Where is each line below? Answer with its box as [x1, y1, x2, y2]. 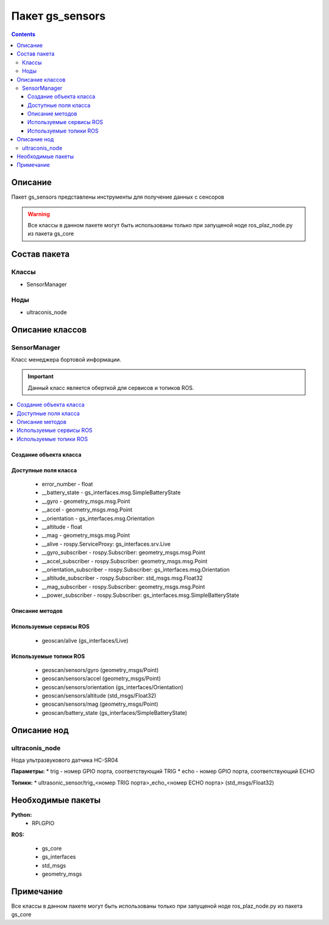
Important [27, 373, 54, 380]
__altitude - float [41, 523, 82, 531]
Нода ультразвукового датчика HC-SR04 [11, 756, 118, 764]
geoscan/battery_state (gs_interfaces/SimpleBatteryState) [41, 709, 188, 716]
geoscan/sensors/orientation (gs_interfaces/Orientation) [41, 683, 184, 690]
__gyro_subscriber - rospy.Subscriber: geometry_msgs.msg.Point [41, 549, 205, 556]
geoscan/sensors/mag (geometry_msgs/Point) [41, 700, 158, 708]
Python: [11, 811, 32, 818]
